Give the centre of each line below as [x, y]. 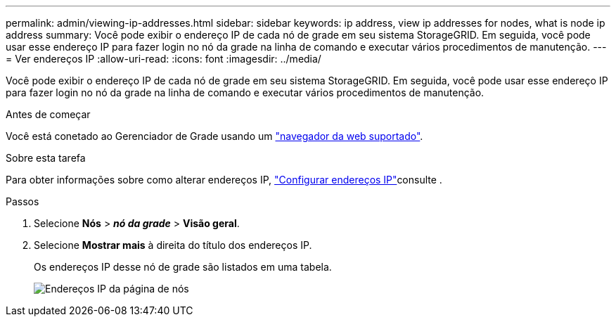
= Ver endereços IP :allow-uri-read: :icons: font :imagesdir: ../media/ [163, 59]
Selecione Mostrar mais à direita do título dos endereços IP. [173, 245]
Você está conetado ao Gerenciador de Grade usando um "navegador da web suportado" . [214, 136]
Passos [23, 201]
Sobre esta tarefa [46, 158]
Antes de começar [48, 114]
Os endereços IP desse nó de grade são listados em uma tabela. [183, 267]
